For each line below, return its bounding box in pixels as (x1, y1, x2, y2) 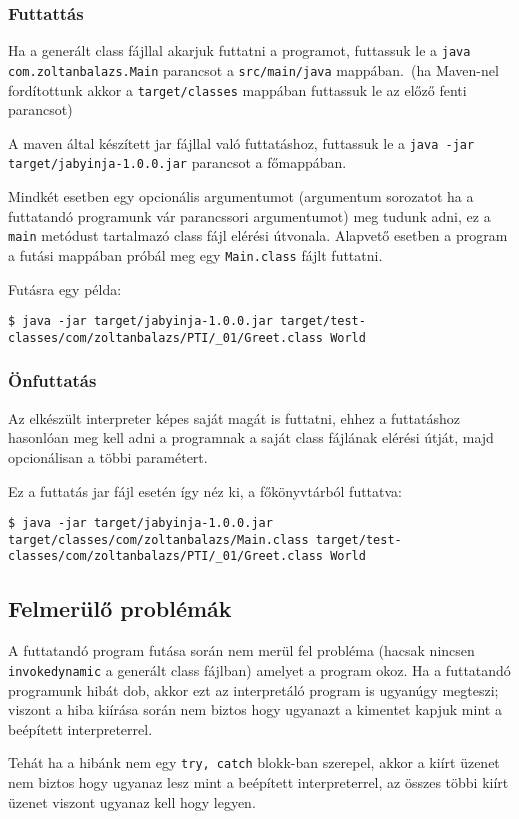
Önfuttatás (8, 368, 97, 393)
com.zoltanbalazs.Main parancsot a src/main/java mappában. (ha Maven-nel (8, 59, 499, 80)
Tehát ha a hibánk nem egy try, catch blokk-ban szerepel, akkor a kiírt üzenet (8, 752, 500, 773)
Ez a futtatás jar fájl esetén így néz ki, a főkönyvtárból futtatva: (8, 480, 403, 501)
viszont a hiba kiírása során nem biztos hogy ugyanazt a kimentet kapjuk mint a (8, 699, 502, 720)
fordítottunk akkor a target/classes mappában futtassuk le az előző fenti (8, 79, 467, 100)
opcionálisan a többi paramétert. (8, 446, 208, 467)
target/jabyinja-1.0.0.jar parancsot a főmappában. (8, 152, 347, 173)
